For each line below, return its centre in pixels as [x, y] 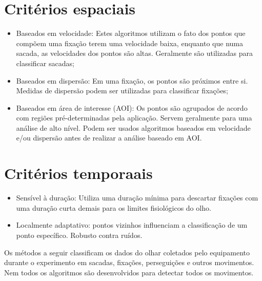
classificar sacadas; [45, 63]
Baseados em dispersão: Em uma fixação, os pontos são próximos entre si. [132, 80]
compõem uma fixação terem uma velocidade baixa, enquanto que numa [129, 43]
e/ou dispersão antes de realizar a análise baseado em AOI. [109, 138]
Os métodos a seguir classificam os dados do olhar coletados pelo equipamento [127, 252]
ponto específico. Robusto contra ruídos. [79, 235]
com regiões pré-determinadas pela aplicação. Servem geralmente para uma [134, 118]
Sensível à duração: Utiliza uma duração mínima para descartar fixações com [137, 198]
